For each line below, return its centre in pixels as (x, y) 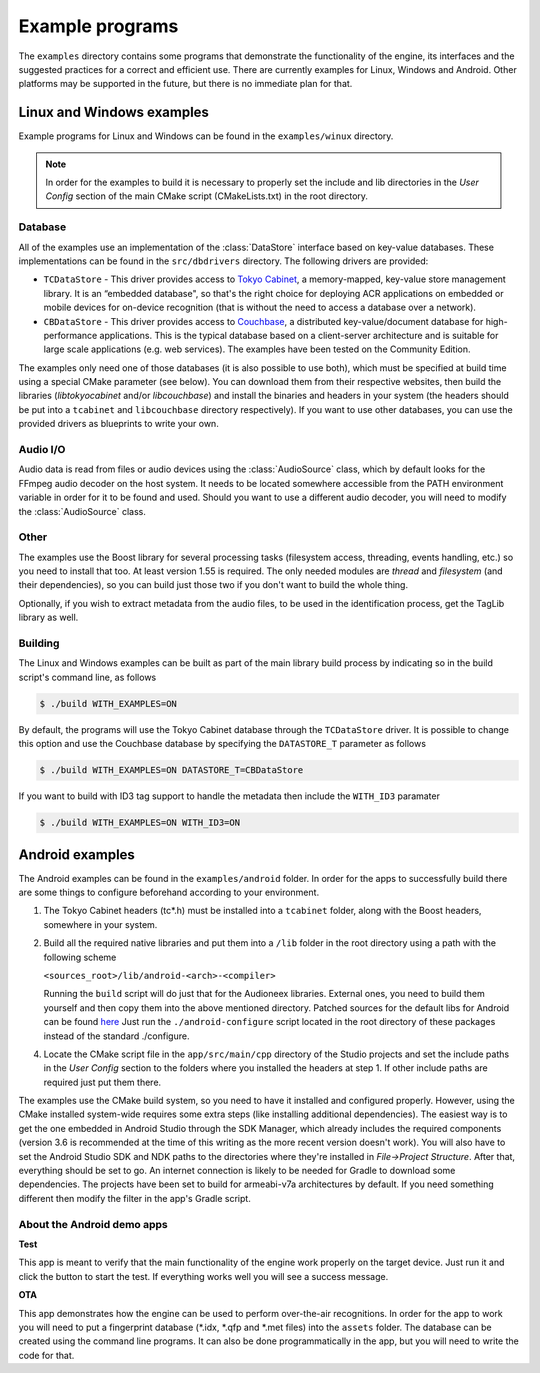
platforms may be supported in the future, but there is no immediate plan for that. (185, 84)
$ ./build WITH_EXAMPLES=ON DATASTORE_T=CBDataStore (171, 770)
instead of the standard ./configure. (116, 1036)
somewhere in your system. (100, 924)
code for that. (46, 1355)
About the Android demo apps (93, 1224)
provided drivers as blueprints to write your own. (118, 424)
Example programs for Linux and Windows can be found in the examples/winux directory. (206, 136)
